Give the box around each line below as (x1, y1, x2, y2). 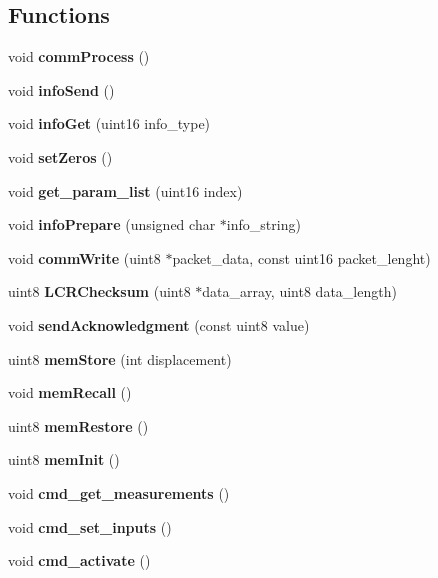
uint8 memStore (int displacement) (8, 348, 232, 369)
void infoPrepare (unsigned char (8, 214, 216, 235)
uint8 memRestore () (8, 415, 149, 436)
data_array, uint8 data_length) (202, 281, 397, 302)
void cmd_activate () (8, 550, 151, 571)
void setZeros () (8, 146, 113, 167)
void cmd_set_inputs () (8, 516, 172, 537)
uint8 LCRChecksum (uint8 (8, 281, 191, 302)
